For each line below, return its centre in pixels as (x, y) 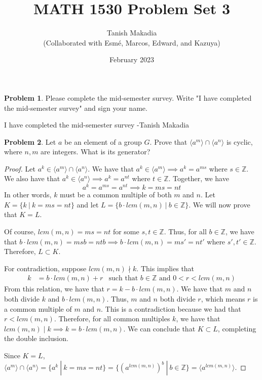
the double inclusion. (36, 338)
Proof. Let (20, 168)
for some (126, 231)
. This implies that (165, 268)
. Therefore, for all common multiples (112, 319)
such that (123, 279)
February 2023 (132, 59)
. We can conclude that (159, 328)
